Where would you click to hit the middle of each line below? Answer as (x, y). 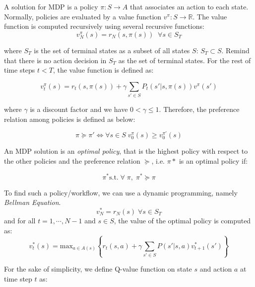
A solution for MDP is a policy (51, 6)
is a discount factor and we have (79, 109)
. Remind (235, 50)
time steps (20, 70)
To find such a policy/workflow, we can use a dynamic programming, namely (121, 192)
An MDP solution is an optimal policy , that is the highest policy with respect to (126, 151)
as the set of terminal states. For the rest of (185, 60)
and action (216, 269)
